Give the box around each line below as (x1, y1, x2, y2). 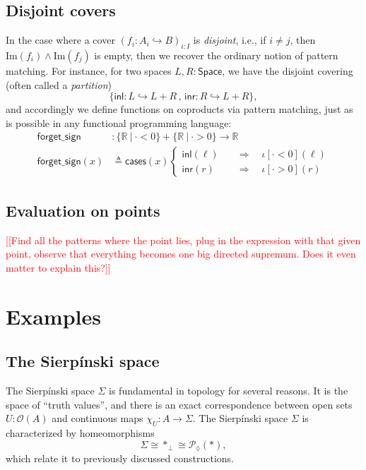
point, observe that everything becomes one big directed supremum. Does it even (6, 246, 356, 261)
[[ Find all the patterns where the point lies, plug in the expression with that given (6, 232, 361, 247)
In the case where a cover (6, 32, 115, 47)
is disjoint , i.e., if (193, 32, 266, 47)
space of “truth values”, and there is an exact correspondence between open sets (6, 397, 353, 411)
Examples (6, 301, 101, 330)
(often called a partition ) (6, 77, 112, 92)
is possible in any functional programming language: (6, 115, 232, 130)
